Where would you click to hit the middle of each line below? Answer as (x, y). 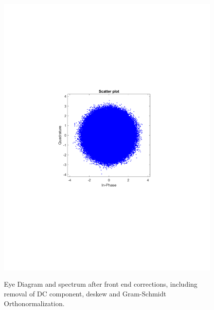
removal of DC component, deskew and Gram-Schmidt (85, 294)
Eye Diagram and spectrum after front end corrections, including (101, 284)
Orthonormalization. (34, 303)
